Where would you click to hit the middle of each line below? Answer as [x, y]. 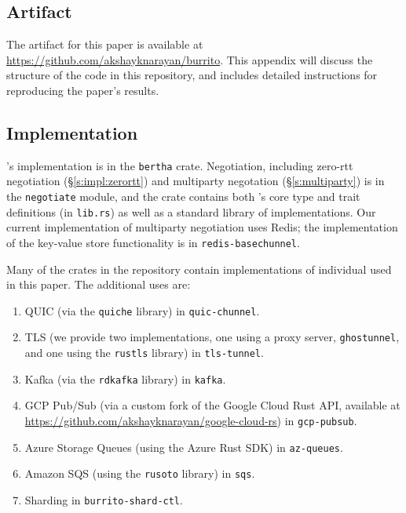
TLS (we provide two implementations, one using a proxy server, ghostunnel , [212, 337]
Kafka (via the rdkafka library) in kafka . [125, 378]
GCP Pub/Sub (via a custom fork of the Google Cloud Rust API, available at [212, 405]
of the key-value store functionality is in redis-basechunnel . [153, 242]
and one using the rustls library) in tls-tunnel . [144, 353]
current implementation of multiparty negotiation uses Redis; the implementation [202, 227]
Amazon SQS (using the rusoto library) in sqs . [140, 473]
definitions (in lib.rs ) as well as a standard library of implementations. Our [191, 211]
